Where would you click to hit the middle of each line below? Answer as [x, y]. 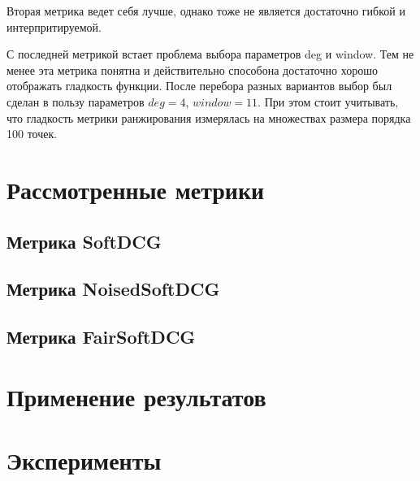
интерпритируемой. [54, 26]
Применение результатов [136, 396]
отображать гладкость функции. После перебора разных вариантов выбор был [199, 86]
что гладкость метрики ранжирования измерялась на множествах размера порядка [209, 117]
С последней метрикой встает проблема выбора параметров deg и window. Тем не [210, 54]
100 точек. [32, 134]
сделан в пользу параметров [76, 101]
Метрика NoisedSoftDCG [113, 289]
